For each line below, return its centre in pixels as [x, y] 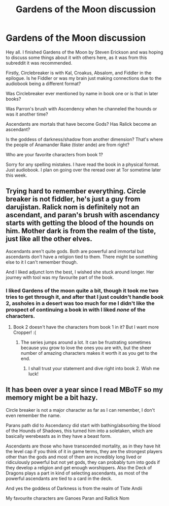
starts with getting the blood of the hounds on [80, 223]
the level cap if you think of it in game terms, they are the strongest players [84, 451]
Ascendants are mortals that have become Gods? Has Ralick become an [81, 124]
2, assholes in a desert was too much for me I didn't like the [80, 303]
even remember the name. [33, 415]
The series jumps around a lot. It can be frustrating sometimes [86, 343]
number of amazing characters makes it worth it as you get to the [89, 353]
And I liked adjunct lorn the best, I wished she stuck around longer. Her [80, 272]
